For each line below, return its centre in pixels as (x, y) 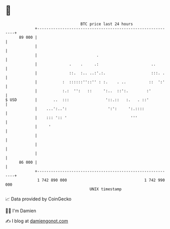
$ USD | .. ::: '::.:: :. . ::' (77, 100)
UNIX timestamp (106, 189)
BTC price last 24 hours (107, 24)
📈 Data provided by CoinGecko (38, 199)
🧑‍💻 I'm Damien (21, 211)
